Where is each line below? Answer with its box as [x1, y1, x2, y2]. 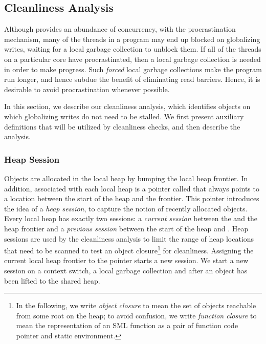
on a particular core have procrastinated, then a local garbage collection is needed [4, 53, 261, 64]
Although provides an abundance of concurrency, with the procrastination [4, 24, 236, 34]
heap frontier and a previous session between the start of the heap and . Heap [4, 223, 249, 233]
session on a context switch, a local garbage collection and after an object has [4, 265, 248, 275]
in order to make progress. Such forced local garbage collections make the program [4, 63, 262, 74]
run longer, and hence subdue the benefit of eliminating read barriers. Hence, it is [4, 74, 260, 84]
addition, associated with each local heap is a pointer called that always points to [4, 183, 259, 193]
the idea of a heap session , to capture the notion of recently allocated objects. [4, 203, 248, 213]
